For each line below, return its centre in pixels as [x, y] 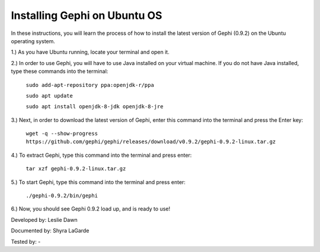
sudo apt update [49, 96]
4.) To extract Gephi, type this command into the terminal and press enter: [101, 155]
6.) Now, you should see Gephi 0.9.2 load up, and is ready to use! [91, 209]
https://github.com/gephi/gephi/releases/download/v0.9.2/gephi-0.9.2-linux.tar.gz [151, 142]
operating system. [33, 41]
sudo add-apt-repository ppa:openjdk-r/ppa [90, 85]
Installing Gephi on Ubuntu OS [87, 15]
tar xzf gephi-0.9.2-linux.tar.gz [76, 169]
